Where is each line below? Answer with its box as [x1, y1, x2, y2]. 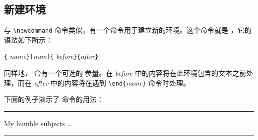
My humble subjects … [4, 118, 72, 128]
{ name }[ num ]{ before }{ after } [4, 51, 99, 61]
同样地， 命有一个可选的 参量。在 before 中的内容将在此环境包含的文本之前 [4, 68, 246, 78]
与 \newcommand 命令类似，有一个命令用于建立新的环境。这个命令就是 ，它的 [4, 25, 252, 35]
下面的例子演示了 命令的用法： [4, 94, 104, 104]
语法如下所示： [4, 34, 53, 45]
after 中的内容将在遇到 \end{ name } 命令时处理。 [34, 77, 191, 88]
